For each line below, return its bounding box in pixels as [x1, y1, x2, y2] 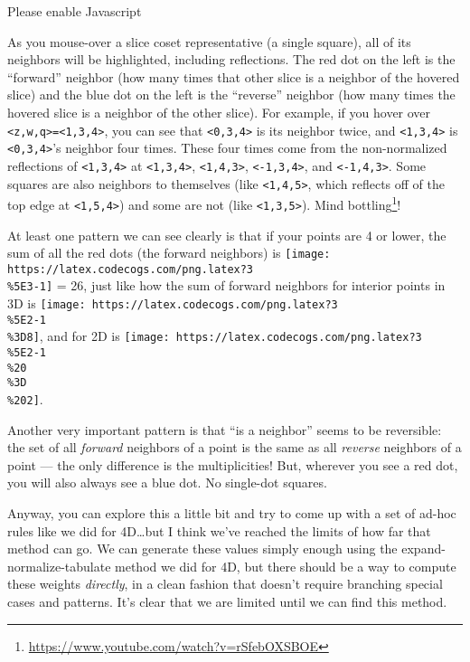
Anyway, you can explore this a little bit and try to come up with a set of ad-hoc [7, 504, 456, 523]
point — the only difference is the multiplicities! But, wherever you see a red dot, [7, 455, 458, 474]
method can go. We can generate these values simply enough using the [7, 539, 398, 558]
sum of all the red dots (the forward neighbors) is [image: [7, 243, 331, 262]
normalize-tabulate [7, 556, 111, 575]
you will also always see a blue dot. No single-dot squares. [7, 473, 327, 492]
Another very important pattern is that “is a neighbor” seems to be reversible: [7, 420, 442, 439]
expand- [401, 539, 446, 558]
